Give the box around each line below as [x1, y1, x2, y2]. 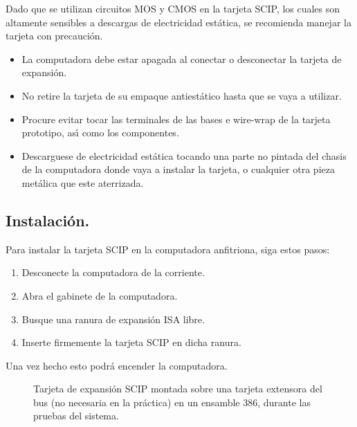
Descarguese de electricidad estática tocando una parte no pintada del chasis [21, 148, 347, 163]
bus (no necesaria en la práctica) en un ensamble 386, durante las [33, 394, 311, 409]
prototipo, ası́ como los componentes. [21, 125, 179, 140]
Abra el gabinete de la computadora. [21, 288, 178, 302]
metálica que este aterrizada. [21, 175, 144, 190]
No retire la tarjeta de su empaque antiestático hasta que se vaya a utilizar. [21, 88, 342, 102]
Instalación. [6, 209, 90, 230]
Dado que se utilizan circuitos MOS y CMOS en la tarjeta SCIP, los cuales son [6, 1, 340, 15]
